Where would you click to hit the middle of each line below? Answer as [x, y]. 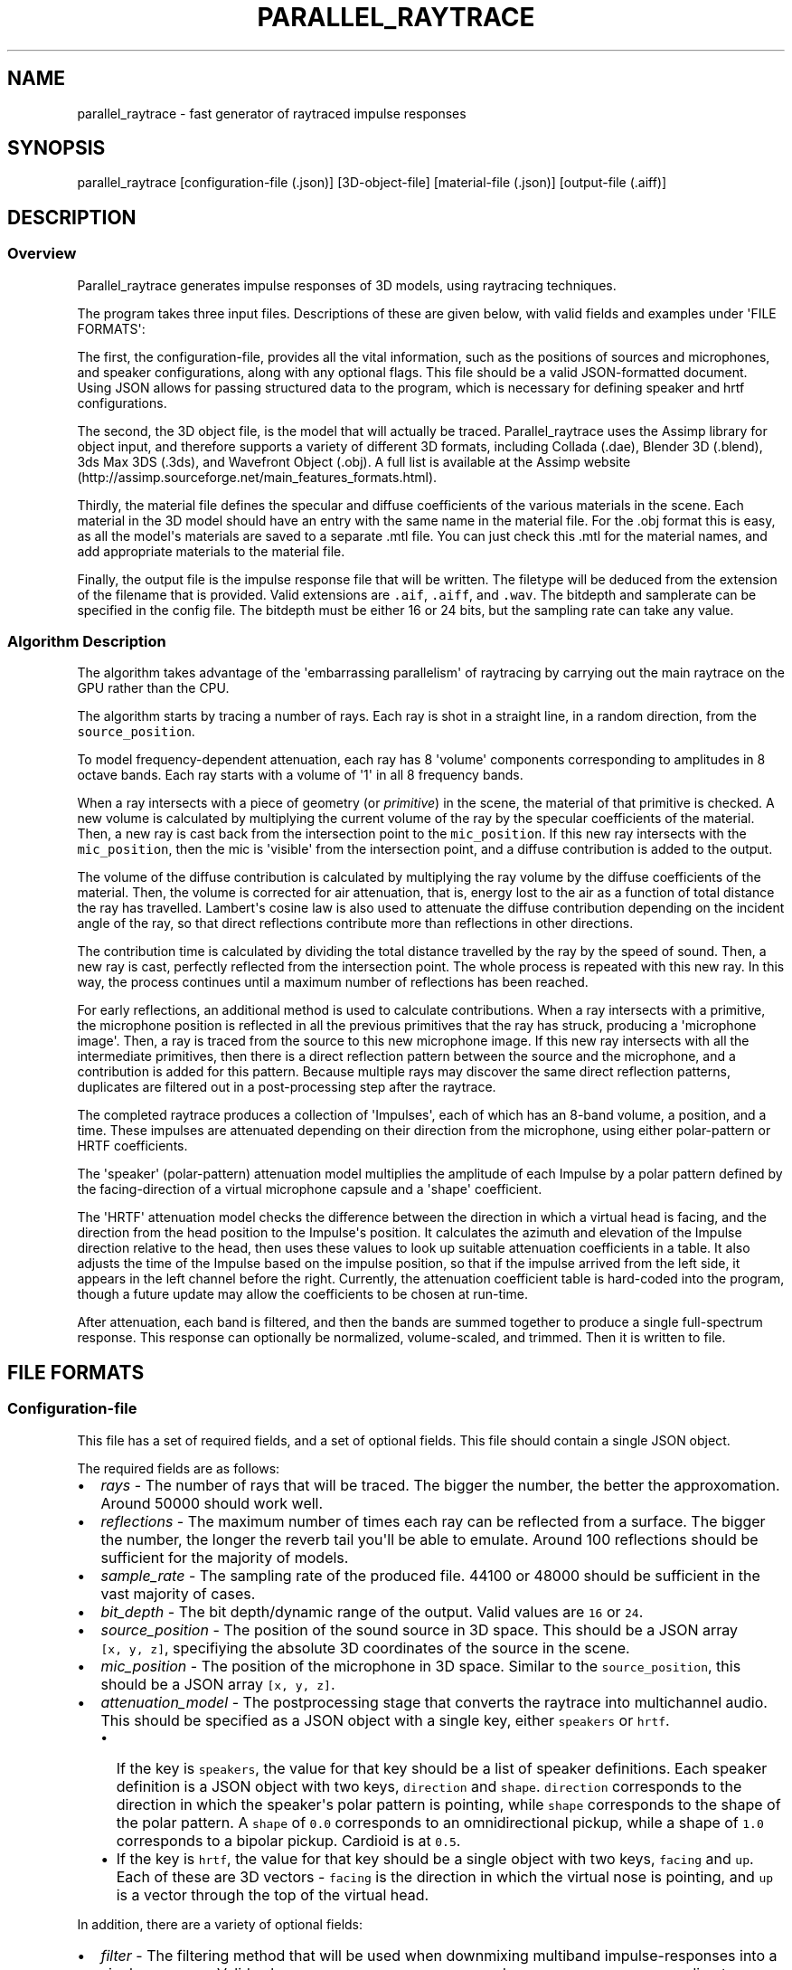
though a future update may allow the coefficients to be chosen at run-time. [302, 1294]
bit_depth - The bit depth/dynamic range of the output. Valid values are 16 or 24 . [372, 1611]
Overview [42, 254]
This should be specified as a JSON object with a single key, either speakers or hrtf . [385, 1720]
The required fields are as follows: [179, 1468]
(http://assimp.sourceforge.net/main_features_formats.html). [257, 477]
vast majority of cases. [178, 1593]
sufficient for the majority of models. [225, 1557]
